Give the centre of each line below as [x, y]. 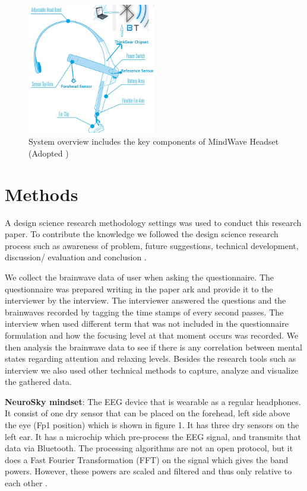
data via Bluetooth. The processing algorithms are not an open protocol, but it [149, 448]
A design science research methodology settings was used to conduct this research [153, 222]
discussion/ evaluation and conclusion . [76, 257]
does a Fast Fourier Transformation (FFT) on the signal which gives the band [147, 459]
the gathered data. [38, 382]
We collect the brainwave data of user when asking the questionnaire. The [139, 277]
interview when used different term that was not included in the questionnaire [147, 323]
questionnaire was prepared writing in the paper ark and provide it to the [139, 288]
